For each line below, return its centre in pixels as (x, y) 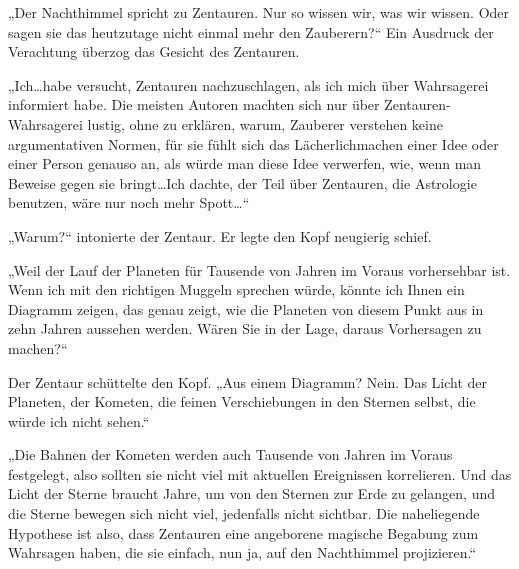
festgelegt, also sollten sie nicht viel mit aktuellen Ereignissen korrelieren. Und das (260, 473)
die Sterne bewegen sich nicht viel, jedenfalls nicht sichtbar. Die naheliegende (244, 513)
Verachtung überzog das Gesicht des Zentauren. (154, 51)
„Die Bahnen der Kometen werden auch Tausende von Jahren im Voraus (230, 454)
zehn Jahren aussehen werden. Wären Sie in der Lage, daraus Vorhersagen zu (245, 328)
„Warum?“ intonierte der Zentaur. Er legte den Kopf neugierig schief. (220, 235)
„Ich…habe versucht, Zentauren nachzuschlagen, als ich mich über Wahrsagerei (248, 84)
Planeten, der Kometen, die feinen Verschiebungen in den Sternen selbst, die (242, 401)
